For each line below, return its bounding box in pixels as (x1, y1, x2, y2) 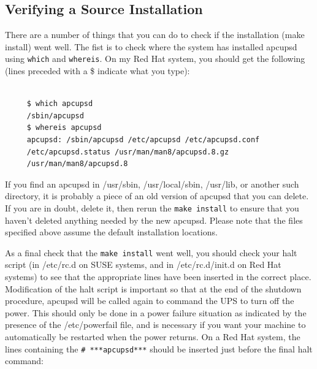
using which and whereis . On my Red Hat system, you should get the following (5, 52, 305, 65)
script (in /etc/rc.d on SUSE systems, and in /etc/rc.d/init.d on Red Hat (5, 258, 281, 271)
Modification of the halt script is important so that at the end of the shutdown (5, 282, 302, 295)
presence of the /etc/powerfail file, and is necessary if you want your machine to (5, 318, 306, 331)
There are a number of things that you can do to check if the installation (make (5, 28, 305, 41)
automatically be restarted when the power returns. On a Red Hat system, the (5, 330, 300, 343)
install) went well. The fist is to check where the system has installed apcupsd (5, 40, 297, 53)
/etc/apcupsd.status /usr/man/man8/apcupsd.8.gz (26, 147, 229, 156)
